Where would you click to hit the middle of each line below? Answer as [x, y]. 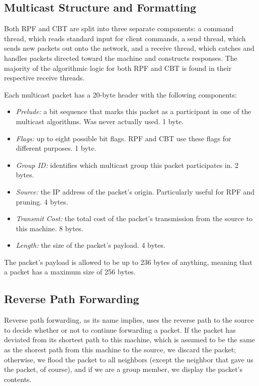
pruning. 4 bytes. [42, 201]
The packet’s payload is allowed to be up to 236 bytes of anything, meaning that [128, 262]
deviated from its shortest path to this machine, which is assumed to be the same [129, 340]
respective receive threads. [45, 78]
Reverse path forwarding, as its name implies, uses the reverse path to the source [129, 320]
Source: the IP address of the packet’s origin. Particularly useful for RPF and [135, 191]
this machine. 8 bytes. [50, 228]
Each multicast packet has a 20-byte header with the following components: [120, 94]
